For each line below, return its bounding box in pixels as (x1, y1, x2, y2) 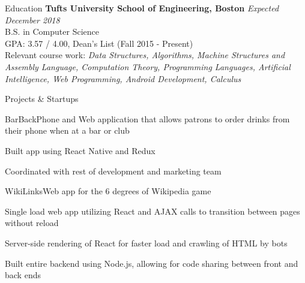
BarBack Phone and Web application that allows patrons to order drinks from (5, 112, 290, 125)
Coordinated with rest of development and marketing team (5, 164, 222, 177)
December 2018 (5, 13, 60, 26)
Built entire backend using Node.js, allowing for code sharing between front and (5, 257, 298, 269)
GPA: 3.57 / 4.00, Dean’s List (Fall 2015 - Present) (5, 37, 193, 49)
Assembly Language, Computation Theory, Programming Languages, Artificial (5, 60, 291, 73)
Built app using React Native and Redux (5, 144, 156, 156)
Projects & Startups (5, 92, 79, 105)
